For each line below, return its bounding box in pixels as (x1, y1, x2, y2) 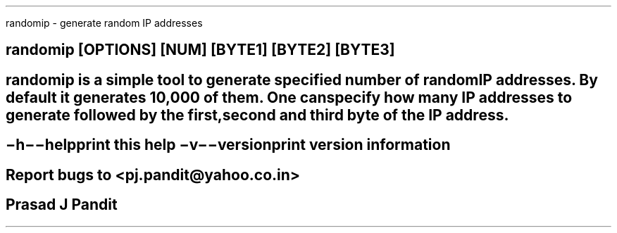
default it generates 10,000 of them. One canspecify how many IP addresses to (6, 88, 573, 106)
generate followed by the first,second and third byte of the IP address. (6, 106, 509, 124)
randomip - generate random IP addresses (6, 17, 203, 29)
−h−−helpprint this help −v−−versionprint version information (6, 136, 451, 154)
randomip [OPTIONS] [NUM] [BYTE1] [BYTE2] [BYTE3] (6, 41, 395, 59)
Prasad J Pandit (6, 196, 118, 214)
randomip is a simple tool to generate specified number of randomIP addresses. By (6, 70, 598, 89)
